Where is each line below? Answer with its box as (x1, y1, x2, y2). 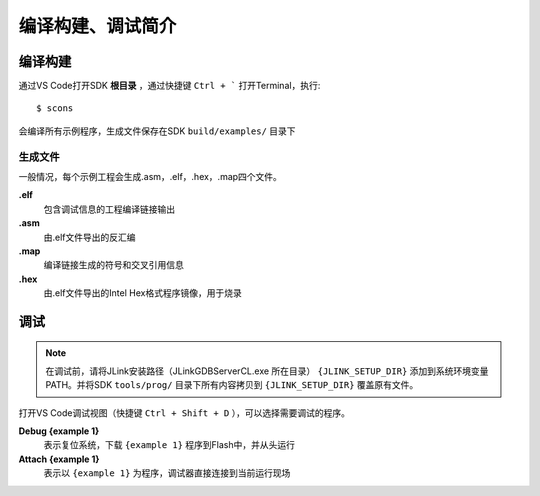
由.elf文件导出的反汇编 (43, 231, 136, 243)
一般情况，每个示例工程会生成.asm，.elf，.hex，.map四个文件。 (18, 170, 282, 182)
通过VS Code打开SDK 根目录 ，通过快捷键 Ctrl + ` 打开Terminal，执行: (18, 80, 321, 92)
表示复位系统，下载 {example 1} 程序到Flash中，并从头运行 (43, 439, 295, 451)
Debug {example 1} (18, 425, 100, 437)
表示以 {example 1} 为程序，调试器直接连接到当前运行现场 (43, 467, 291, 479)
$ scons (36, 103, 74, 114)
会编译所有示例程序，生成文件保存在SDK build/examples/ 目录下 (18, 125, 296, 137)
